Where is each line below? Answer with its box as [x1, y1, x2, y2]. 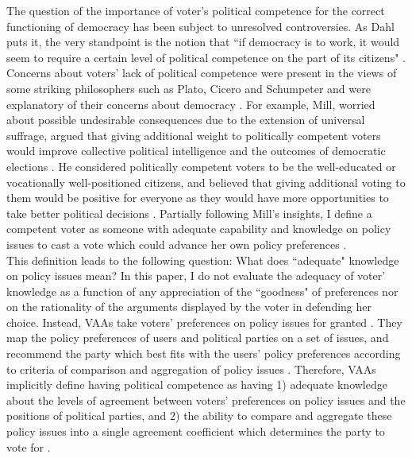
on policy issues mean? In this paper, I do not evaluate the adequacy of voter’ [6, 267, 386, 284]
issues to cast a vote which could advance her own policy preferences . [6, 235, 347, 252]
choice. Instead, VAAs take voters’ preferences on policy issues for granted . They [6, 313, 402, 330]
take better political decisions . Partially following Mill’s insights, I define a [6, 204, 372, 221]
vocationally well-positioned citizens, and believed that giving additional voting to [6, 173, 406, 190]
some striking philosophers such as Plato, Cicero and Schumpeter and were [6, 80, 371, 96]
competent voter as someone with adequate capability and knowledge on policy [6, 220, 391, 237]
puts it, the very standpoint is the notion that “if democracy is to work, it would [6, 33, 400, 50]
